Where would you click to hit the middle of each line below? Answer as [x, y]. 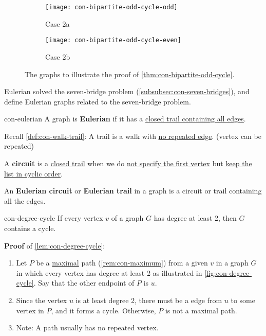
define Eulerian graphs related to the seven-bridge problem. [98, 101]
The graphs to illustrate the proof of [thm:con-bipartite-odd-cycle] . [130, 74]
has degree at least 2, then [195, 218]
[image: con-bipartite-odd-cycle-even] [113, 40]
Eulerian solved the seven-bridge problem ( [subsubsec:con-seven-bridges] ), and [127, 91]
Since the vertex [42, 300]
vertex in [30, 310]
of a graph [127, 218]
